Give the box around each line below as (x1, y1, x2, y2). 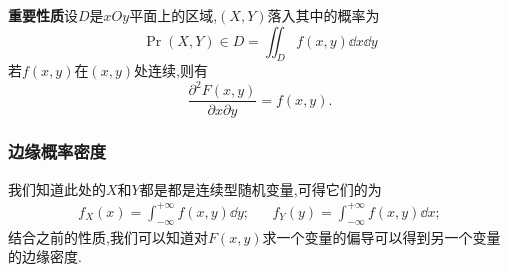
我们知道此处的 (8, 178, 106, 199)
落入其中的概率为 (267, 5, 380, 25)
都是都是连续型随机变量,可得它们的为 (139, 178, 382, 199)
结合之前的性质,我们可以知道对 (8, 226, 208, 247)
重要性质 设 (8, 5, 78, 25)
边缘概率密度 (8, 139, 107, 164)
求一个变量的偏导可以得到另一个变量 (262, 226, 501, 247)
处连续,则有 (134, 60, 208, 81)
